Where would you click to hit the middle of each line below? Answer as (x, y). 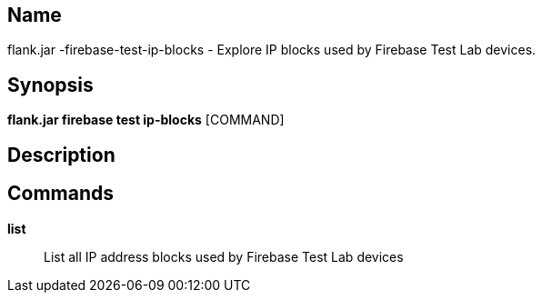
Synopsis (50, 85)
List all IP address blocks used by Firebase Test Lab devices (224, 256)
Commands (61, 194)
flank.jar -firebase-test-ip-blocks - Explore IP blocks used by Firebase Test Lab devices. (272, 50)
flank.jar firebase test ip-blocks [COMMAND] (146, 120)
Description (61, 155)
